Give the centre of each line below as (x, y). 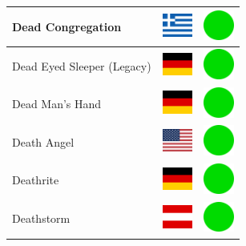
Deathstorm (41, 218)
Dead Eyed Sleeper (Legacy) (82, 65)
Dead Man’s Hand (57, 104)
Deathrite (36, 180)
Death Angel (43, 141)
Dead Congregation (67, 26)
